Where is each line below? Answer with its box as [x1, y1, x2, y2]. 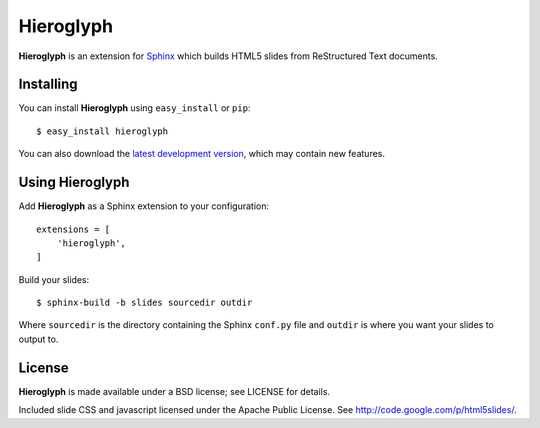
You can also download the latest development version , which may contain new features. [18, 148, 385, 160]
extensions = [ [36, 223, 111, 235]
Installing [18, 76, 79, 93]
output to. [18, 333, 59, 345]
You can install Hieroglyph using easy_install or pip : [18, 102, 251, 114]
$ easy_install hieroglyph [36, 125, 169, 137]
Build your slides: [18, 273, 90, 285]
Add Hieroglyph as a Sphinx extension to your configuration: [18, 200, 270, 212]
